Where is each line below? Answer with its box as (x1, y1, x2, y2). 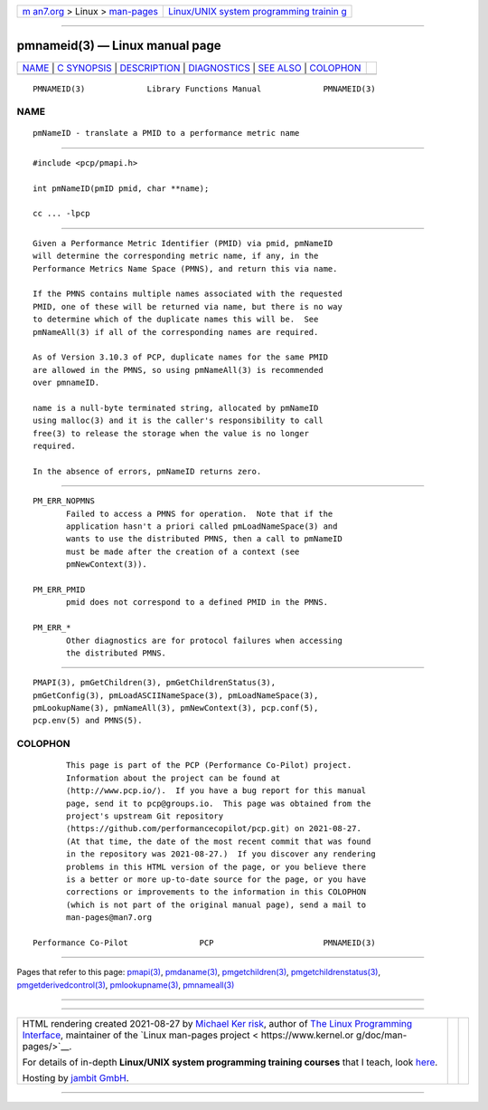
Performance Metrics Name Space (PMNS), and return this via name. (33, 263, 338, 273)
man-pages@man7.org (66, 913, 153, 923)
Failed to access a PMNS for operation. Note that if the (66, 508, 333, 519)
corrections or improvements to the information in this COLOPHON (66, 887, 367, 897)
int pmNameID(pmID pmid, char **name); (33, 183, 210, 194)
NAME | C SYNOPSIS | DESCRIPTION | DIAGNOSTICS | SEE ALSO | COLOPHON (22, 62, 361, 74)
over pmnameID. (33, 378, 100, 388)
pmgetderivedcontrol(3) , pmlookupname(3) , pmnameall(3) (16, 979, 235, 990)
